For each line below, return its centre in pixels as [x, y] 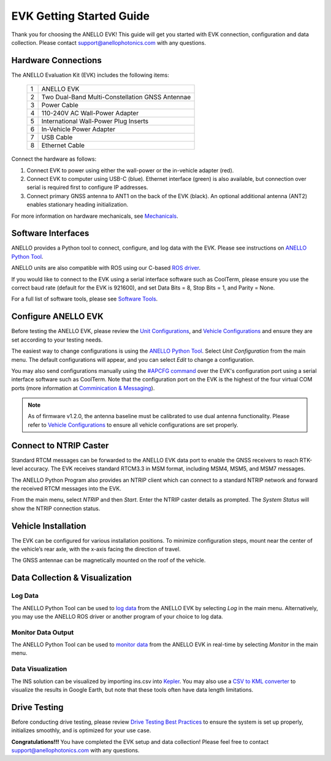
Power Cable [60, 105]
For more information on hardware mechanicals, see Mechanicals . [95, 216]
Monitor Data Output [43, 632]
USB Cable [57, 137]
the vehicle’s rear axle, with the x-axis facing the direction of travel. [96, 549]
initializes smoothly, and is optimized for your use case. [81, 730]
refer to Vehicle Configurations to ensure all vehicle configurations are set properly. [133, 425]
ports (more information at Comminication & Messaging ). [83, 388]
